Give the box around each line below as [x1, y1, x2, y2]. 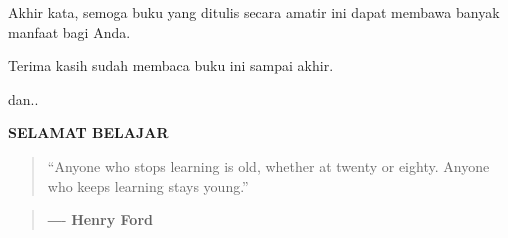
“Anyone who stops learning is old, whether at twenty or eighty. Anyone [47, 155, 490, 176]
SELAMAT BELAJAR [8, 122, 169, 143]
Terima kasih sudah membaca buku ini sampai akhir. [8, 55, 334, 76]
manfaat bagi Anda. [8, 21, 131, 42]
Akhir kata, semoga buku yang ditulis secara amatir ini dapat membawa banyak [8, 2, 500, 22]
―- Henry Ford [47, 209, 153, 230]
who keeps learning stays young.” [47, 175, 249, 196]
